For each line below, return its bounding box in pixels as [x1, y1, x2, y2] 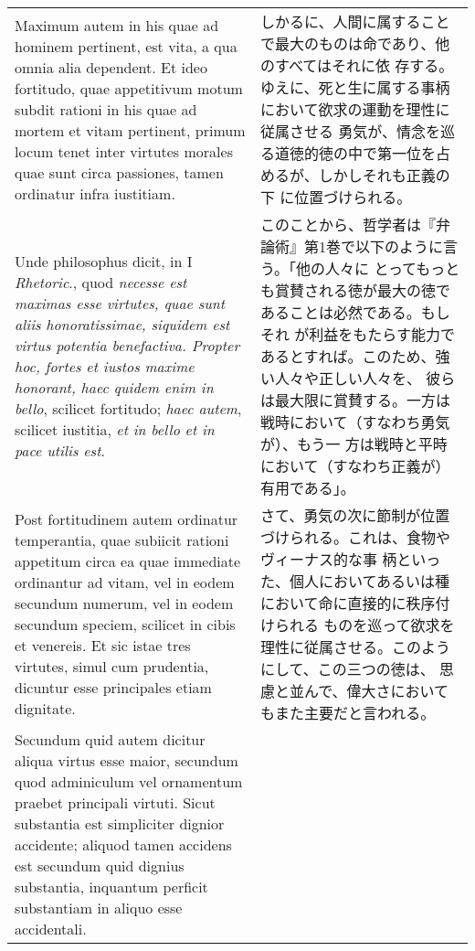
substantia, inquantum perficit [15, 876, 208, 897]
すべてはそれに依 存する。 [275, 55, 454, 76]
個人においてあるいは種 [290, 571, 450, 592]
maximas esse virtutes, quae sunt [15, 293, 226, 314]
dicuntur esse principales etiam [15, 677, 212, 698]
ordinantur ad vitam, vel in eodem [15, 572, 235, 593]
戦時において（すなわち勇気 [260, 411, 450, 433]
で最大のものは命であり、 [260, 33, 436, 54]
